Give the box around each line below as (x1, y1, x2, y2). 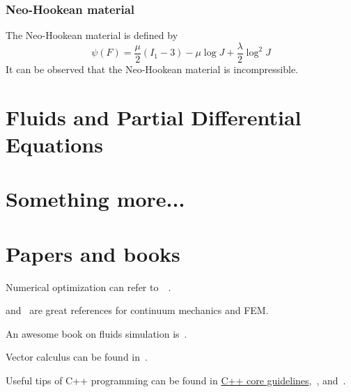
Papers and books (6, 239, 180, 267)
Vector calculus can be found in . (6, 350, 148, 364)
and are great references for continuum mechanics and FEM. (6, 303, 269, 317)
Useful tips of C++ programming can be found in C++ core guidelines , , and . (6, 373, 346, 387)
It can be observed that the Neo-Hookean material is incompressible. (6, 61, 298, 76)
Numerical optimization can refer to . (6, 279, 171, 294)
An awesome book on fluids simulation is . (6, 326, 187, 340)
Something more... (6, 185, 185, 213)
